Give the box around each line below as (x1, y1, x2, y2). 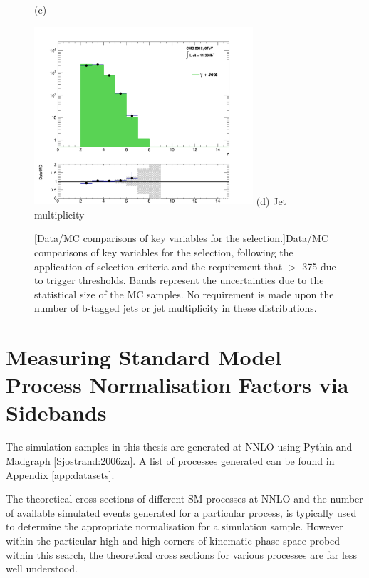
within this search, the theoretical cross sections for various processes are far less (6, 547, 358, 562)
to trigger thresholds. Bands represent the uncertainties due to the (34, 273, 324, 288)
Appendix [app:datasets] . (6, 467, 115, 482)
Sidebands (6, 398, 107, 427)
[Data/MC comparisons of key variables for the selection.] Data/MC (34, 231, 329, 246)
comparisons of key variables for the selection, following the (34, 244, 293, 259)
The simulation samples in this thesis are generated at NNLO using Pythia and (6, 439, 353, 454)
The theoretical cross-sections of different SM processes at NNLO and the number (6, 491, 363, 506)
